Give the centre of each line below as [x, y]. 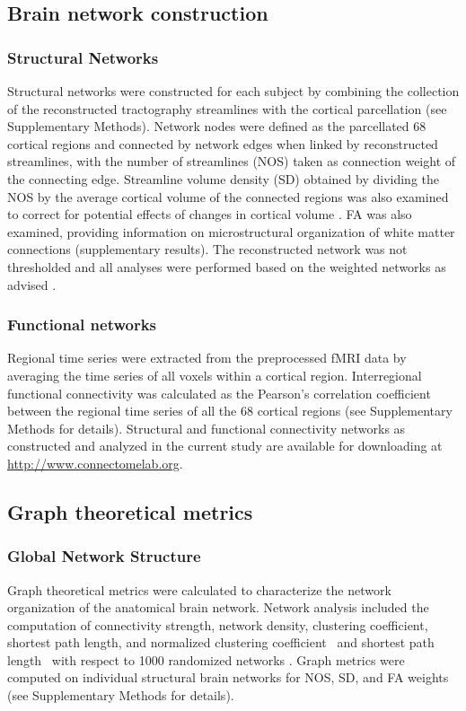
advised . [32, 284]
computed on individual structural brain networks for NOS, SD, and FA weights [228, 677]
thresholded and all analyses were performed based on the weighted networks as [227, 266]
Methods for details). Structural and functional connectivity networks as [207, 428]
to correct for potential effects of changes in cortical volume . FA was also [210, 214]
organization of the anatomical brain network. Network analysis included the [218, 607]
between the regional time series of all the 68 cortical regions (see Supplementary [230, 411]
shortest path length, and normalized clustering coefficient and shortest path [221, 642]
